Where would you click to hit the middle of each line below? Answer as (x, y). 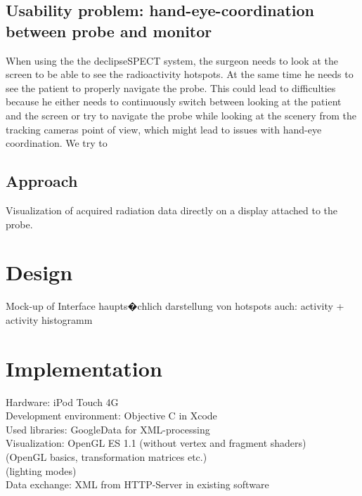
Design (39, 272)
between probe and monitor (109, 31)
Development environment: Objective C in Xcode (111, 416)
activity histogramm (49, 319)
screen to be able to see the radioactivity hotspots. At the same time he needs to (180, 74)
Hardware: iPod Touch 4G (62, 402)
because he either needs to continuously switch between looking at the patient (174, 102)
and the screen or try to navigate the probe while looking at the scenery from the (181, 115)
